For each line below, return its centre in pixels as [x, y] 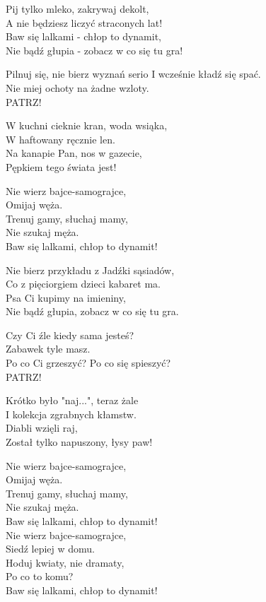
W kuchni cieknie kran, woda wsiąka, [87, 125]
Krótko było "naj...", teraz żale [72, 400]
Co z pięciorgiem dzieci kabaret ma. [83, 284]
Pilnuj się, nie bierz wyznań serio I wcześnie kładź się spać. [133, 74]
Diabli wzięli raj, [42, 428]
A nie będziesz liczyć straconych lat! [84, 22]
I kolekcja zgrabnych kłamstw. [71, 414]
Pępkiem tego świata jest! [61, 166]
